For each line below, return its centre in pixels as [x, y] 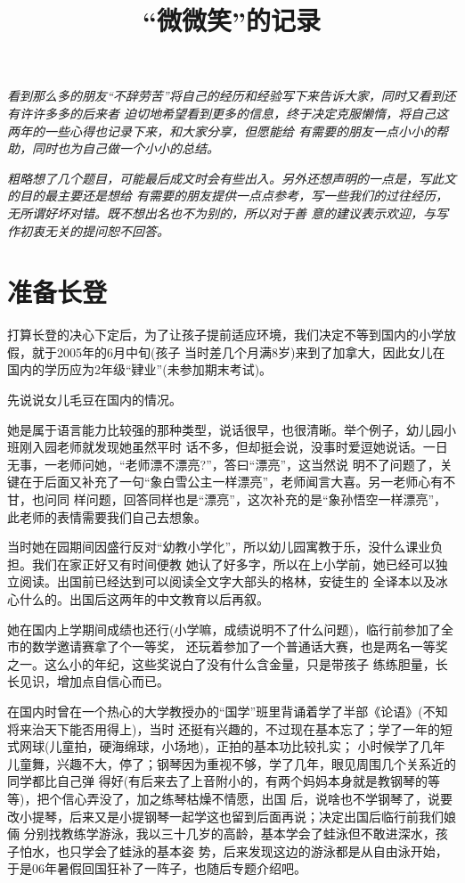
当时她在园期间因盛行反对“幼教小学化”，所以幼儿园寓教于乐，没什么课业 [219, 547]
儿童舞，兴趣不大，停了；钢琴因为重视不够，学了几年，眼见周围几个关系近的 [232, 763]
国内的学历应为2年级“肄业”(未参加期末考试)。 [140, 369]
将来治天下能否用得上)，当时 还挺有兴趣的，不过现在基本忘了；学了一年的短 [230, 728]
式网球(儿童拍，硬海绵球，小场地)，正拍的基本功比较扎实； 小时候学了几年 [226, 746]
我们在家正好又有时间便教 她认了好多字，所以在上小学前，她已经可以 [233, 564]
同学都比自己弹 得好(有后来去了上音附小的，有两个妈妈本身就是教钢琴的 [218, 781]
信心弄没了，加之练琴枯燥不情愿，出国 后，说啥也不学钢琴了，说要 [257, 798]
